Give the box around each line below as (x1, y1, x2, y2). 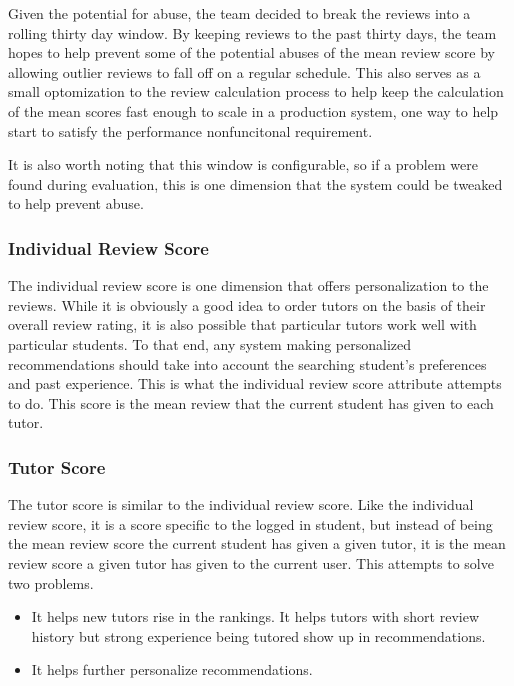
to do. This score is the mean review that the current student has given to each (8, 392, 494, 413)
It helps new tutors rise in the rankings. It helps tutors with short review (31, 606, 480, 627)
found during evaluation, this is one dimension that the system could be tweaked (8, 173, 503, 194)
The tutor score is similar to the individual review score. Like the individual (8, 494, 474, 515)
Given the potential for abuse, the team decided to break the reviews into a (8, 3, 471, 23)
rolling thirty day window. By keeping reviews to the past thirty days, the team (8, 22, 497, 43)
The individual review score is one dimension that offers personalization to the (8, 275, 489, 296)
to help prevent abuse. (8, 193, 144, 214)
